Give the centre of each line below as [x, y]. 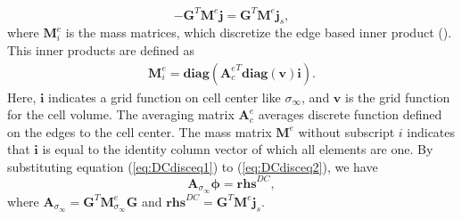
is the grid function [398, 97]
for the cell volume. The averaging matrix [121, 114]
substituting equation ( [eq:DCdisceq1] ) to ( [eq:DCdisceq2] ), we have [193, 166]
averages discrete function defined [350, 114]
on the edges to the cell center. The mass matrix [140, 131]
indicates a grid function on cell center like [165, 97]
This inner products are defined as [101, 49]
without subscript [346, 131]
